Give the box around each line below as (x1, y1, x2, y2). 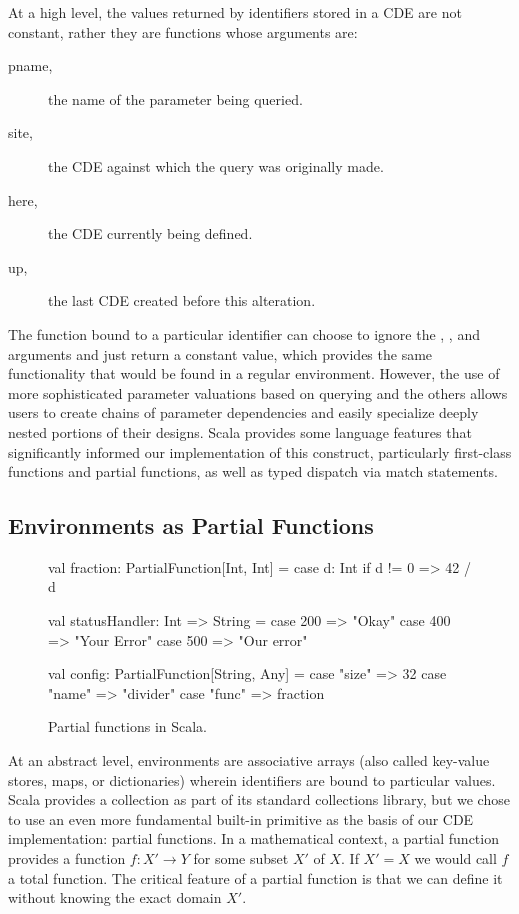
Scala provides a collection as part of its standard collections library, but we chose (8, 789, 510, 810)
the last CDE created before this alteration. (48, 290, 316, 311)
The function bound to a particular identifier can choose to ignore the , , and (8, 323, 480, 344)
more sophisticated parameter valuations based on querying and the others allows (8, 382, 508, 403)
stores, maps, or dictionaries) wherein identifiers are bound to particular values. (8, 769, 496, 790)
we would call (414, 848, 497, 869)
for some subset (193, 848, 289, 869)
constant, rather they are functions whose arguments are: (8, 21, 358, 42)
